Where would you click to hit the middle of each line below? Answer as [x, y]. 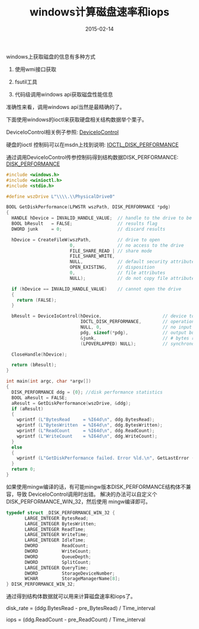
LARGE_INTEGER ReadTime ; [55, 529]
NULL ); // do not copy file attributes [133, 278]
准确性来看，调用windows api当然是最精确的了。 [66, 107]
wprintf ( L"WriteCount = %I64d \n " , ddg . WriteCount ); [87, 436]
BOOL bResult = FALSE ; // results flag [85, 224]
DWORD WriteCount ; [58, 551]
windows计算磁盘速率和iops [99, 12]
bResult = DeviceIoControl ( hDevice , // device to [103, 316]
